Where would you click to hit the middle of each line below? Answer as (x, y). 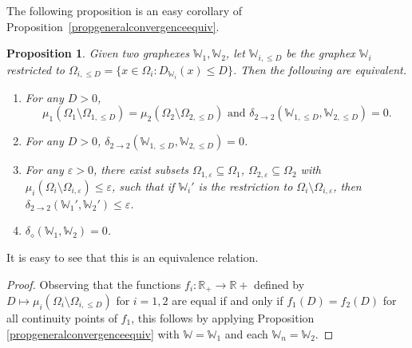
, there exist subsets (141, 170)
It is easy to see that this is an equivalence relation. (133, 257)
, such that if (143, 186)
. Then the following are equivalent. (319, 69)
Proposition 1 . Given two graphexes (98, 53)
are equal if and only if (228, 301)
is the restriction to (246, 186)
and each (246, 333)
